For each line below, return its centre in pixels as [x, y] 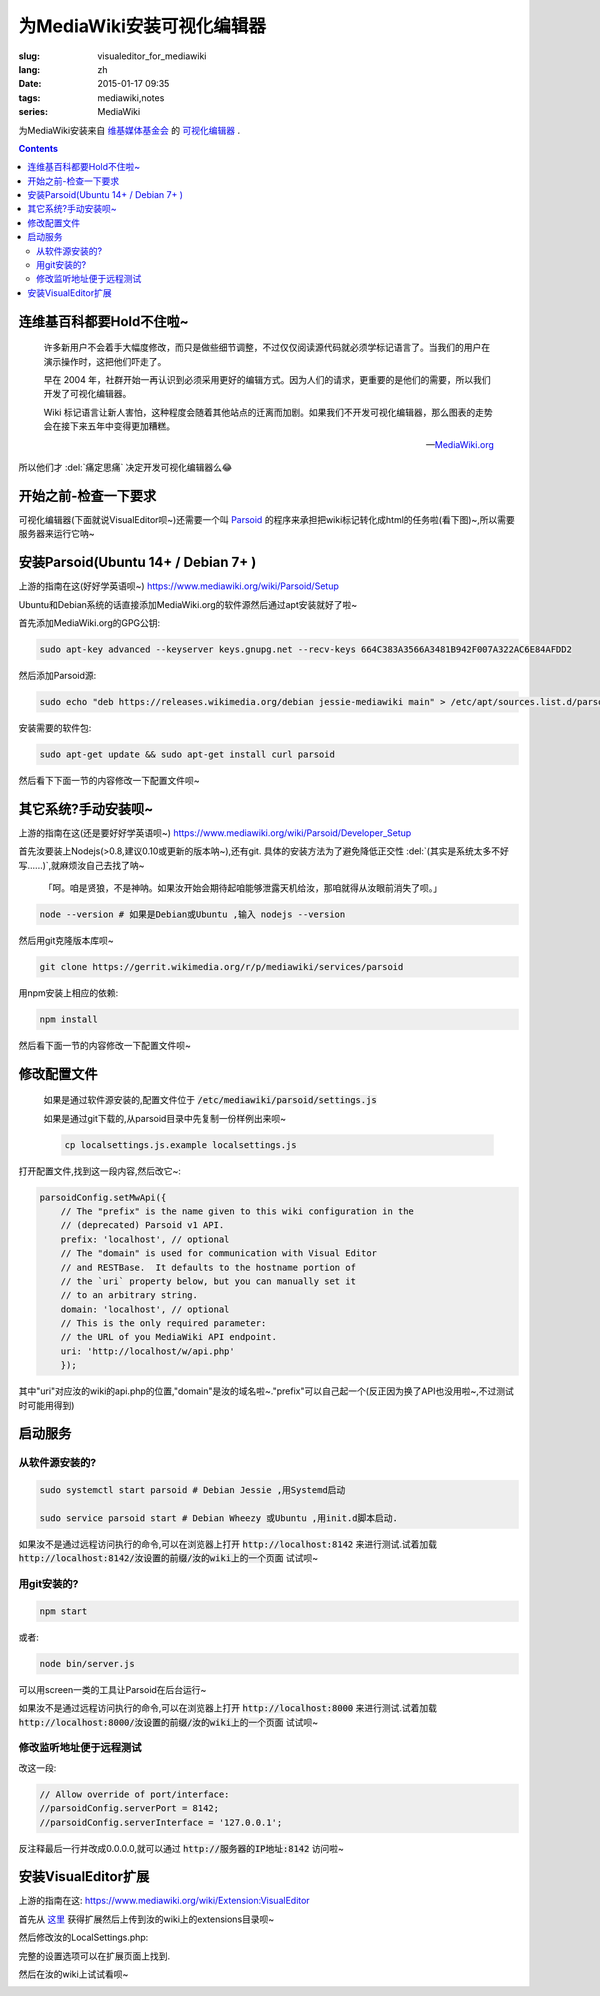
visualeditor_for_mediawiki [152, 56]
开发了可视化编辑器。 [87, 394]
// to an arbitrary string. [129, 1295]
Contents [38, 148]
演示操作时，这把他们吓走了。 [105, 361]
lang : [29, 69]
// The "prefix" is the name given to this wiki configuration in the [237, 1211]
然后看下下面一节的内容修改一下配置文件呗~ [109, 780]
